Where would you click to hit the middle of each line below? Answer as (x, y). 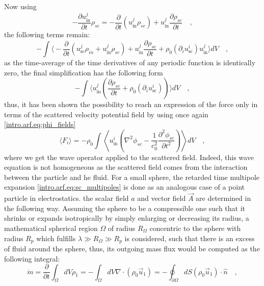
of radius (122, 228)
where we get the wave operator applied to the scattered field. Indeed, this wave (129, 157)
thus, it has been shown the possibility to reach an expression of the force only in (131, 104)
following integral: (32, 258)
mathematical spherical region (51, 228)
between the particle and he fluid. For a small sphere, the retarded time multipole (132, 177)
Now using (20, 6)
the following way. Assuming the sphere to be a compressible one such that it (125, 208)
